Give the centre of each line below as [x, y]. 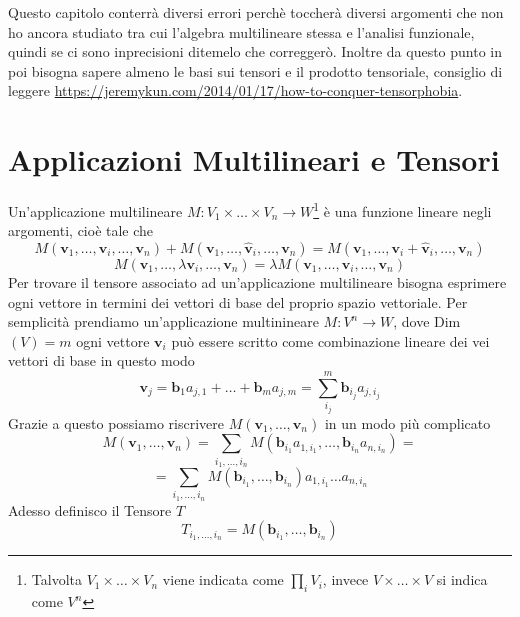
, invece [345, 579]
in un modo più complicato [407, 422]
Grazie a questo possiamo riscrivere [116, 422]
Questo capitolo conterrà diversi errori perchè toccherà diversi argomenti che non [256, 12]
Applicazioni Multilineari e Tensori [254, 159]
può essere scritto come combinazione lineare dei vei [330, 340]
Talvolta [56, 579]
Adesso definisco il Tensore [90, 509]
